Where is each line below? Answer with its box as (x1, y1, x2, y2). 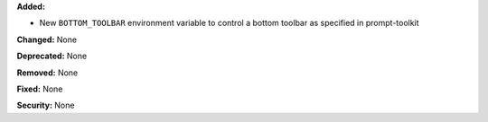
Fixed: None (16, 83, 63, 94)
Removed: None (16, 67, 79, 78)
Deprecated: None (16, 50, 88, 62)
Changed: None (16, 34, 77, 45)
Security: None (16, 100, 75, 111)
